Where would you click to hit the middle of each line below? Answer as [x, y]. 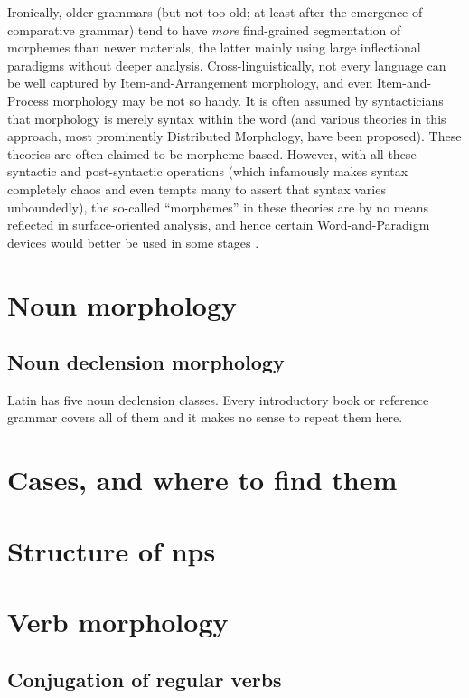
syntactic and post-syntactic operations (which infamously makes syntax [208, 171]
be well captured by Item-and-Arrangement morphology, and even [190, 83]
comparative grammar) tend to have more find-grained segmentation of [204, 29]
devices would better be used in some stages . [133, 242]
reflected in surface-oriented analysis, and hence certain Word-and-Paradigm [219, 225]
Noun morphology [122, 304]
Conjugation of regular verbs [145, 679]
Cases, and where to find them [202, 480]
